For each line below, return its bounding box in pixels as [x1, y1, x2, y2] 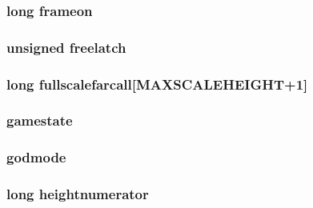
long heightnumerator [6, 184, 149, 204]
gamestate [6, 110, 73, 130]
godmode [6, 147, 66, 167]
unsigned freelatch [6, 37, 126, 57]
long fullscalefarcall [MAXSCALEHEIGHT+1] [6, 74, 308, 94]
